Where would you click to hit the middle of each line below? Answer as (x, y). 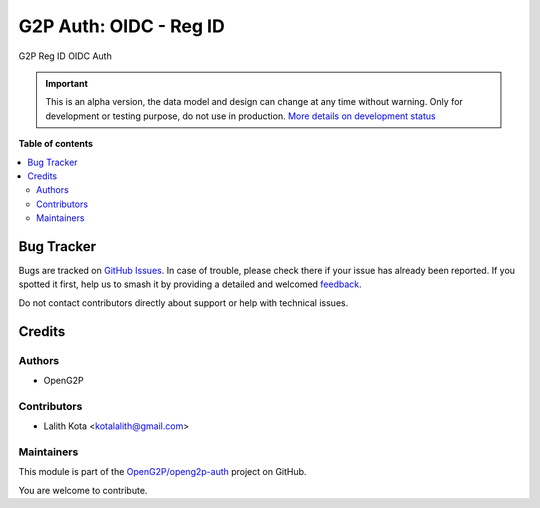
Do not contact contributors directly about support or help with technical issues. (183, 302)
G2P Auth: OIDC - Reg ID (121, 26)
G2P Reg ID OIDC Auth (65, 56)
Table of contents (56, 144)
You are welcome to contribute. (83, 490)
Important (67, 83)
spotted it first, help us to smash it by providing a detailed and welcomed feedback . (190, 284)
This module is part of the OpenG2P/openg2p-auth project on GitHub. (162, 472)
